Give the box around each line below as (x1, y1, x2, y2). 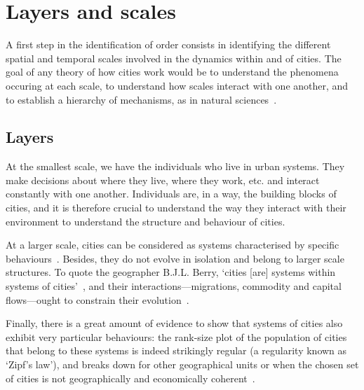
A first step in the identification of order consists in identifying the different (6, 37, 331, 52)
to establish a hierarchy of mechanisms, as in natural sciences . (6, 92, 277, 106)
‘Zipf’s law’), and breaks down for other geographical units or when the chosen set (6, 357, 359, 372)
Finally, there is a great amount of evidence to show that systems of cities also (6, 316, 343, 330)
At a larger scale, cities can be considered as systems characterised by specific (6, 237, 339, 252)
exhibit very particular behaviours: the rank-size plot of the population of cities (6, 329, 347, 344)
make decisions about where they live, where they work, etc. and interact (6, 172, 320, 187)
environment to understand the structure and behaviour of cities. (6, 214, 285, 228)
